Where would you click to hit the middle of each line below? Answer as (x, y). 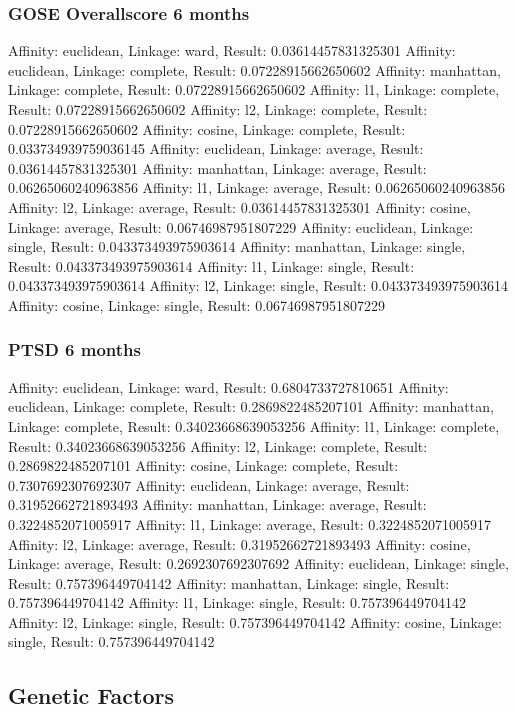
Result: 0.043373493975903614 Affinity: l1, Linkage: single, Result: (211, 265)
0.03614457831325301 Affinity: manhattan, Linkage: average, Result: (217, 167)
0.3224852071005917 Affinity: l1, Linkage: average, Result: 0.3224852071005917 (250, 523)
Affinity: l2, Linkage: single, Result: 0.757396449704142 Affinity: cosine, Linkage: (255, 621)
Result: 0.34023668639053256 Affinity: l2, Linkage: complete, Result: (218, 445)
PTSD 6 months (74, 349)
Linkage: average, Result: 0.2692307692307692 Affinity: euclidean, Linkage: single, (258, 563)
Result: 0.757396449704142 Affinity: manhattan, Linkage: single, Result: (229, 582)
